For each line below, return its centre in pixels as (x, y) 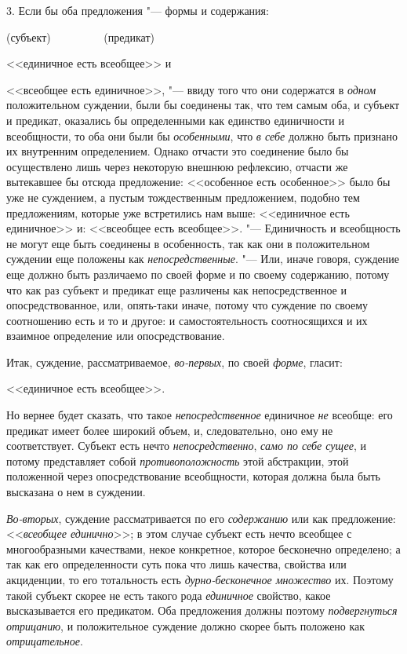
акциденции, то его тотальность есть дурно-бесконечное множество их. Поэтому (200, 579)
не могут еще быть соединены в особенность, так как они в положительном (188, 243)
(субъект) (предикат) (80, 37)
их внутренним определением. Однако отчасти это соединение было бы (178, 151)
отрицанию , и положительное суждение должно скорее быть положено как (186, 625)
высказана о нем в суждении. (76, 492)
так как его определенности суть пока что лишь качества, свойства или (176, 564)
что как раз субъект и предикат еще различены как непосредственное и (176, 289)
